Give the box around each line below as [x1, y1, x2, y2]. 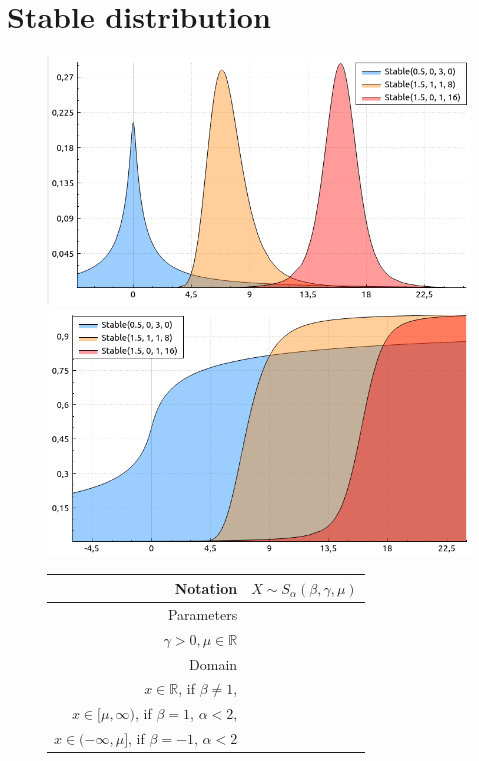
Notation [174, 577, 238, 598]
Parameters [167, 603, 238, 624]
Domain [189, 653, 238, 674]
